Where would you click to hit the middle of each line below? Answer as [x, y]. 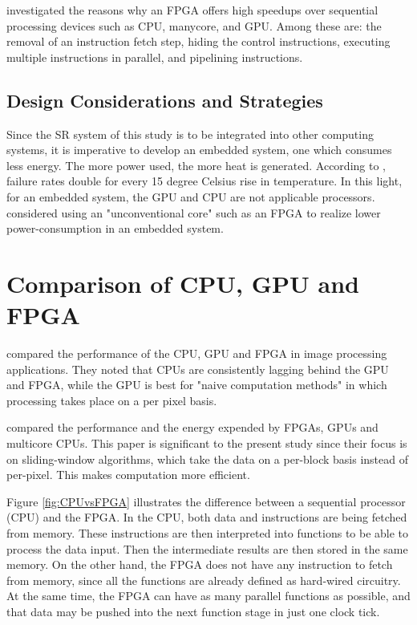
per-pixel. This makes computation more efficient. [128, 475]
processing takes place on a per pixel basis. [112, 400]
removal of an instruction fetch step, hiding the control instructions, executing [198, 41]
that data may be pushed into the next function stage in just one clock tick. [193, 611]
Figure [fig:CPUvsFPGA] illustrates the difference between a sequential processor [206, 501]
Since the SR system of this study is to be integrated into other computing [190, 134]
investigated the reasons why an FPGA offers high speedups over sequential [192, 10]
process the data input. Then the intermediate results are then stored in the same [207, 548]
